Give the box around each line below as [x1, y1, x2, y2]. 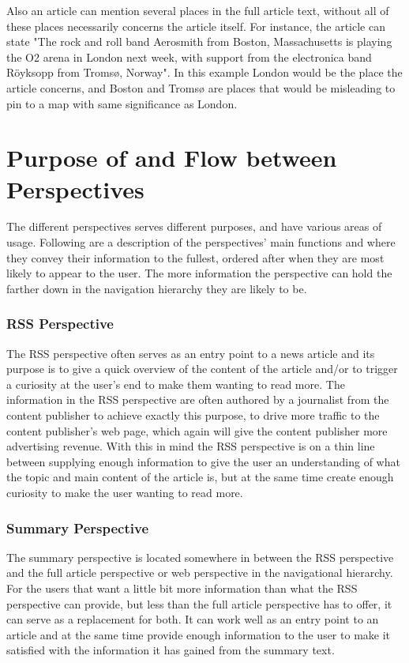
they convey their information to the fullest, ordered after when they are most [6, 249, 385, 266]
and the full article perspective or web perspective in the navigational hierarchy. [6, 564, 393, 581]
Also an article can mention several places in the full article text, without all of [6, 2, 389, 18]
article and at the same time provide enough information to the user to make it [6, 626, 391, 642]
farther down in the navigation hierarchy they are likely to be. [6, 280, 307, 296]
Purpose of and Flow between [6, 141, 337, 174]
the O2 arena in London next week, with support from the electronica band [6, 48, 372, 65]
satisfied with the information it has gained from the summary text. [6, 642, 335, 658]
